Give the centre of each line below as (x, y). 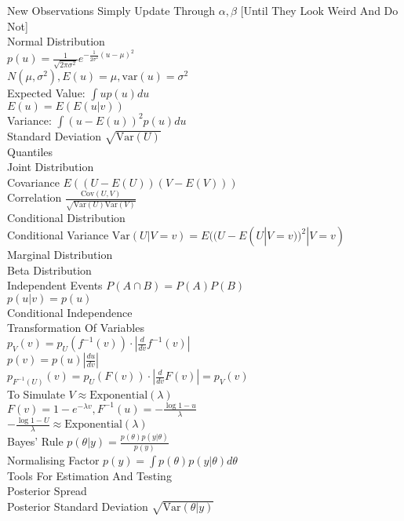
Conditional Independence (70, 312)
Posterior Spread (47, 491)
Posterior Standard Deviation (78, 506)
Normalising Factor (53, 459)
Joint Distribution (51, 167)
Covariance (33, 182)
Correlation (35, 197)
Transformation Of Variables (76, 328)
